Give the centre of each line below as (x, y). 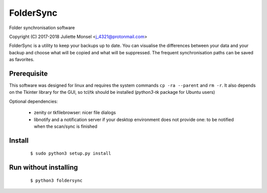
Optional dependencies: (33, 101)
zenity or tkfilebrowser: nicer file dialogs (75, 113)
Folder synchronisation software (42, 28)
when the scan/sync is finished (66, 126)
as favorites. (22, 60)
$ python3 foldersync (56, 180)
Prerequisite (28, 73)
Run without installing (44, 168)
